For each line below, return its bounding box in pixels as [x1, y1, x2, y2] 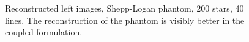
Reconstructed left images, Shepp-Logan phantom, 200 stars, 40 [5, 2, 244, 14]
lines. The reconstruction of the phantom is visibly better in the [5, 13, 245, 26]
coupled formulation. [5, 26, 83, 38]
